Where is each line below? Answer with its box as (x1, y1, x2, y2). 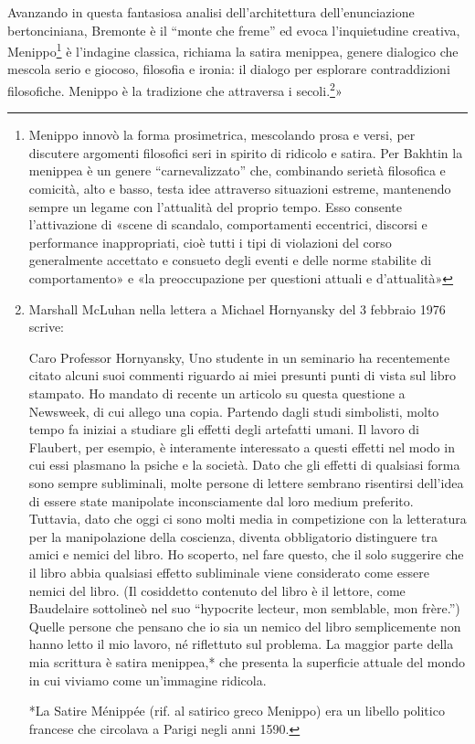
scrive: (28, 317, 65, 336)
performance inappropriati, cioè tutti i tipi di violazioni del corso (28, 232, 392, 251)
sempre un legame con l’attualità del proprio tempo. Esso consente (28, 197, 402, 216)
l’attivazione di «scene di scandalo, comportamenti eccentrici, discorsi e (28, 215, 427, 234)
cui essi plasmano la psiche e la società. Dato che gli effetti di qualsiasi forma (28, 455, 460, 474)
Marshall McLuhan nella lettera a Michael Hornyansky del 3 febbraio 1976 (28, 299, 446, 318)
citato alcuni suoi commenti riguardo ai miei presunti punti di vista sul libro (28, 366, 456, 385)
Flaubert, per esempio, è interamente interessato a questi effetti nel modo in (28, 437, 455, 456)
